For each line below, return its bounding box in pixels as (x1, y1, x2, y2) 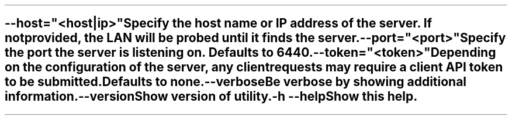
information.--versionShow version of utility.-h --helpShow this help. (5, 89, 418, 104)
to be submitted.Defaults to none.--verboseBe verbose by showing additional (5, 74, 467, 90)
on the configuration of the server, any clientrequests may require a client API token (5, 60, 503, 75)
